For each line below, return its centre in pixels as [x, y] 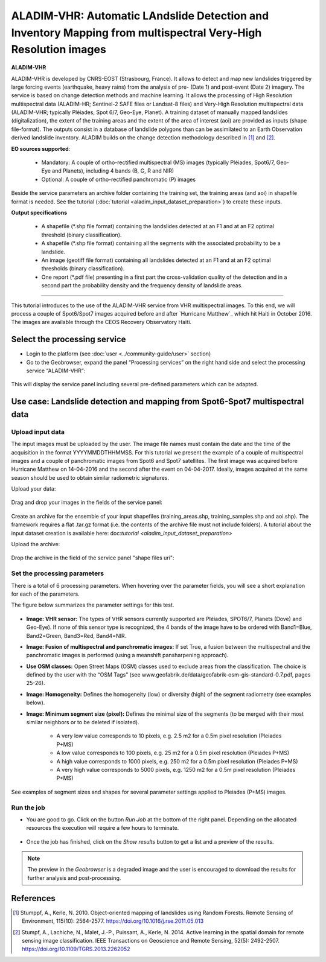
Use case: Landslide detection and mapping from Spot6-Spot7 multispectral [158, 402]
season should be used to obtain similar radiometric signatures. [90, 477]
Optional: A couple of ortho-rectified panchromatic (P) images [119, 179]
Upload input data [38, 432]
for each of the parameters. [45, 594]
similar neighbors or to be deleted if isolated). [83, 722]
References [33, 898]
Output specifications [39, 212]
